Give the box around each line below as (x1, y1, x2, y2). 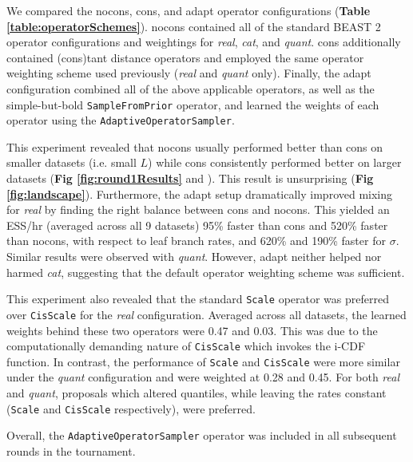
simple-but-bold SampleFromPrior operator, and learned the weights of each (6, 96, 379, 113)
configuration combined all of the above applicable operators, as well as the (6, 80, 375, 97)
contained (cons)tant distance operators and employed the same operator (6, 49, 364, 65)
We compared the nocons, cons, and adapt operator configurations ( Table (6, 2, 371, 18)
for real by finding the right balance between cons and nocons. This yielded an (6, 201, 390, 218)
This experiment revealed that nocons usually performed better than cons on (6, 138, 383, 155)
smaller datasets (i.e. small (6, 154, 137, 171)
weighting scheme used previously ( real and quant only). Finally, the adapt (6, 65, 371, 81)
